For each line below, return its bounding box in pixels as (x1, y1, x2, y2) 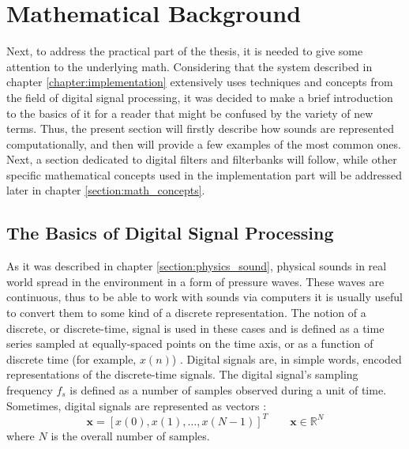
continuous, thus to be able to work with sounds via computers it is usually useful (6, 289, 403, 305)
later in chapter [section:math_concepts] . (6, 182, 205, 198)
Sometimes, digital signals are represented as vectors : (6, 397, 267, 413)
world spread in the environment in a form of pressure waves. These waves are (6, 273, 385, 289)
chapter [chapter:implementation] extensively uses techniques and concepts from (6, 74, 393, 90)
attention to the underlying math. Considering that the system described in (6, 58, 373, 74)
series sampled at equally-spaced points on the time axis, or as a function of (6, 335, 373, 352)
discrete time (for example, (6, 350, 137, 367)
